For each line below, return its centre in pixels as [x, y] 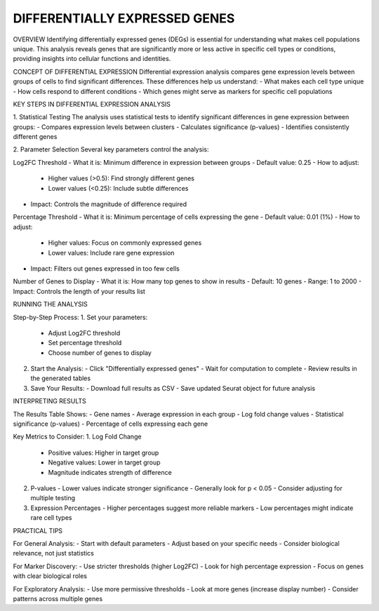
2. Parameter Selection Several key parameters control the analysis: [111, 149]
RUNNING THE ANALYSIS [50, 304]
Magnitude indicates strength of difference [110, 472]
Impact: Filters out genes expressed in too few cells [105, 268]
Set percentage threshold [85, 343]
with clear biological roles [50, 576]
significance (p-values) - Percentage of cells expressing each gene [111, 424]
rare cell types [51, 518]
